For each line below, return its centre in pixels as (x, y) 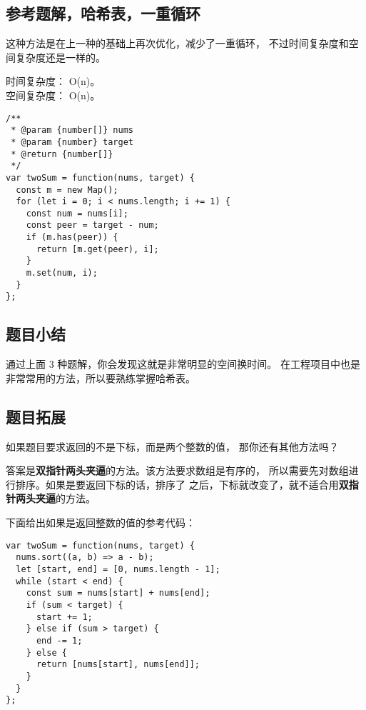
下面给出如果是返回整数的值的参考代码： (101, 522)
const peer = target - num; (92, 225)
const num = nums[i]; (77, 213)
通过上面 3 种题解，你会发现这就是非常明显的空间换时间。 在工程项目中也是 (183, 364)
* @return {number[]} (62, 154)
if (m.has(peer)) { (72, 237)
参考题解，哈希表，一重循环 (103, 13)
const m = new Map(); (67, 190)
